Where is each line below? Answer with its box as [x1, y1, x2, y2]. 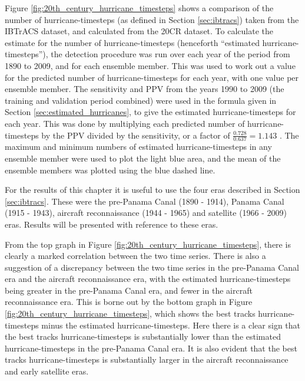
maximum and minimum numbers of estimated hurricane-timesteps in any [5, 140, 272, 153]
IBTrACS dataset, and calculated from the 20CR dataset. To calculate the [5, 25, 273, 37]
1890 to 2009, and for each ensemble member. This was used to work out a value [5, 59, 296, 71]
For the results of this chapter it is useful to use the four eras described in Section [5, 183, 300, 196]
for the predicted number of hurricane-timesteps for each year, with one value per [5, 71, 299, 83]
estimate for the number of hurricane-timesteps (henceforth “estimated [5, 36, 260, 48]
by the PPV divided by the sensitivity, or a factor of [41, 129, 230, 141]
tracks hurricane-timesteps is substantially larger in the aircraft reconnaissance [5, 353, 289, 366]
